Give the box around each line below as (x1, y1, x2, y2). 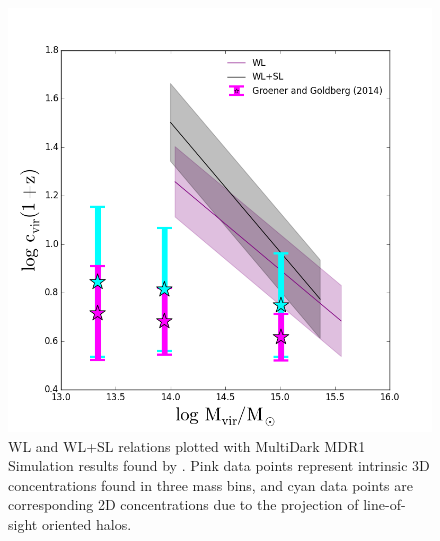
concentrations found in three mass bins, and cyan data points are (8, 474, 413, 495)
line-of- (363, 494, 406, 515)
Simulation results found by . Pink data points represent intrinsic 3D (8, 455, 430, 476)
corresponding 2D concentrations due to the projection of (8, 494, 359, 515)
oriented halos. (41, 513, 132, 534)
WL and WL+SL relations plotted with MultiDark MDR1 (8, 435, 366, 456)
